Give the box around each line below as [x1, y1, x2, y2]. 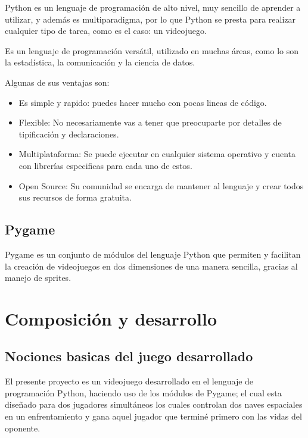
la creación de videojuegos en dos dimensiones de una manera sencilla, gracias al [5, 259, 298, 272]
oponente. [5, 421, 41, 434]
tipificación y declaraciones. [18, 127, 119, 140]
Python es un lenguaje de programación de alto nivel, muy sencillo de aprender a [5, 1, 301, 13]
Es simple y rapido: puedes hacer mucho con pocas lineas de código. [18, 96, 267, 108]
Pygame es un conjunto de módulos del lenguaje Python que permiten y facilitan [5, 248, 301, 260]
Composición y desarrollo [5, 306, 217, 330]
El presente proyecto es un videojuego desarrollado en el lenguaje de [5, 375, 254, 387]
